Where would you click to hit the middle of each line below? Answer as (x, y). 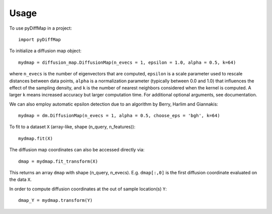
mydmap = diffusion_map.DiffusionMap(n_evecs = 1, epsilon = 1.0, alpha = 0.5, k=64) (127, 62)
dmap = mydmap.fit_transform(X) (58, 161)
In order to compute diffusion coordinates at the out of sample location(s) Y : (88, 189)
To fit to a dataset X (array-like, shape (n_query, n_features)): (72, 127)
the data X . (21, 180)
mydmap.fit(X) (36, 138)
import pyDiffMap (40, 39)
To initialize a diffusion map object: (45, 51)
